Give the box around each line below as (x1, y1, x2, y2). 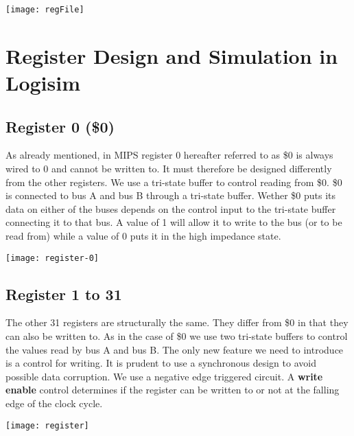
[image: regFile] (5, 5, 84, 14)
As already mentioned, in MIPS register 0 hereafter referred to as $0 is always (5, 148, 333, 162)
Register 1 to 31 (5, 283, 122, 304)
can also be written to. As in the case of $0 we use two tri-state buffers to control (5, 329, 348, 343)
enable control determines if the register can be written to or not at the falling (5, 382, 340, 397)
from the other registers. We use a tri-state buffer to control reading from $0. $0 (5, 174, 342, 189)
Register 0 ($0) (5, 115, 115, 137)
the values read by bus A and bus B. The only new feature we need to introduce (5, 342, 344, 356)
